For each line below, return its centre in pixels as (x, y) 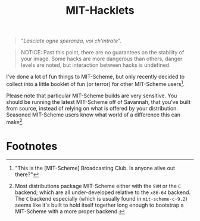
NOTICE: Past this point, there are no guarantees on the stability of (102, 53)
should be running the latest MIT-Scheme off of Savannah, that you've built (98, 102)
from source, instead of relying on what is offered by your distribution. (92, 108)
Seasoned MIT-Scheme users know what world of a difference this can (93, 115)
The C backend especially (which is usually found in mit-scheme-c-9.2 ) (101, 199)
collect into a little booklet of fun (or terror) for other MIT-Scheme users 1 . (96, 83)
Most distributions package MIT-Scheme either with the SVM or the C (98, 186)
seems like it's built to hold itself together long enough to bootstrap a (99, 205)
